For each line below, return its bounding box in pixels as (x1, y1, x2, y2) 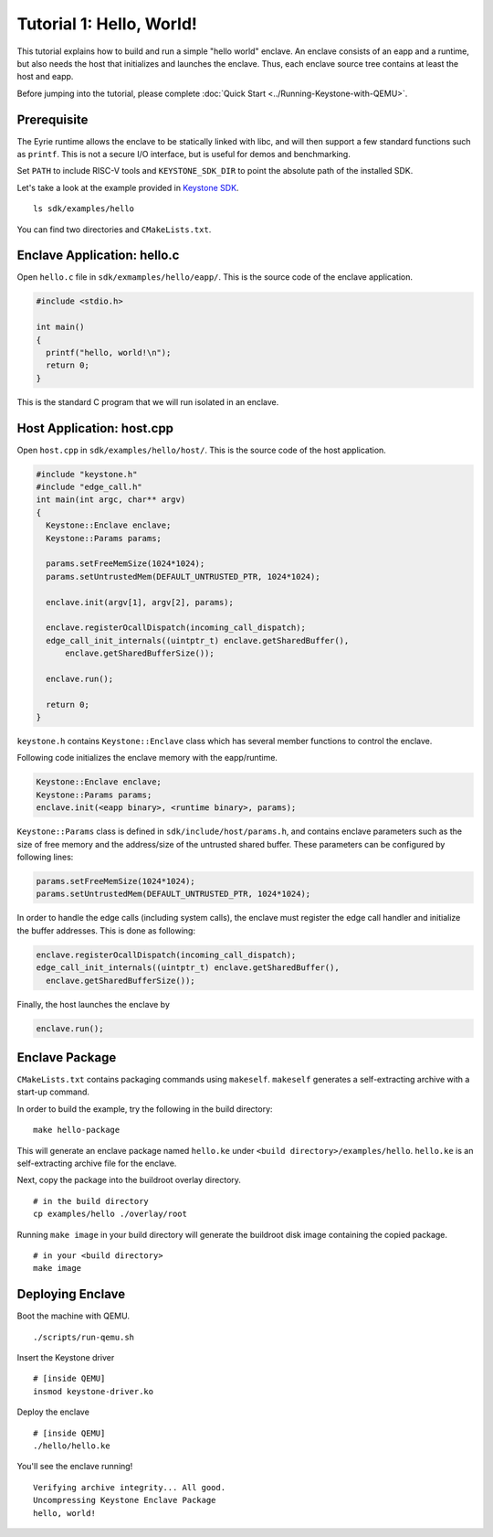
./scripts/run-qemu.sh (33, 1331, 135, 1342)
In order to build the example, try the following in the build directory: (16, 1103, 273, 1115)
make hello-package (33, 1125, 121, 1136)
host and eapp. (16, 71, 74, 82)
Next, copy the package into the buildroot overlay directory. (16, 1175, 242, 1186)
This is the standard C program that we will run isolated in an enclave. (16, 396, 279, 407)
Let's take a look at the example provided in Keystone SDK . (16, 182, 239, 193)
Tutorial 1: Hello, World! (16, 14, 198, 34)
